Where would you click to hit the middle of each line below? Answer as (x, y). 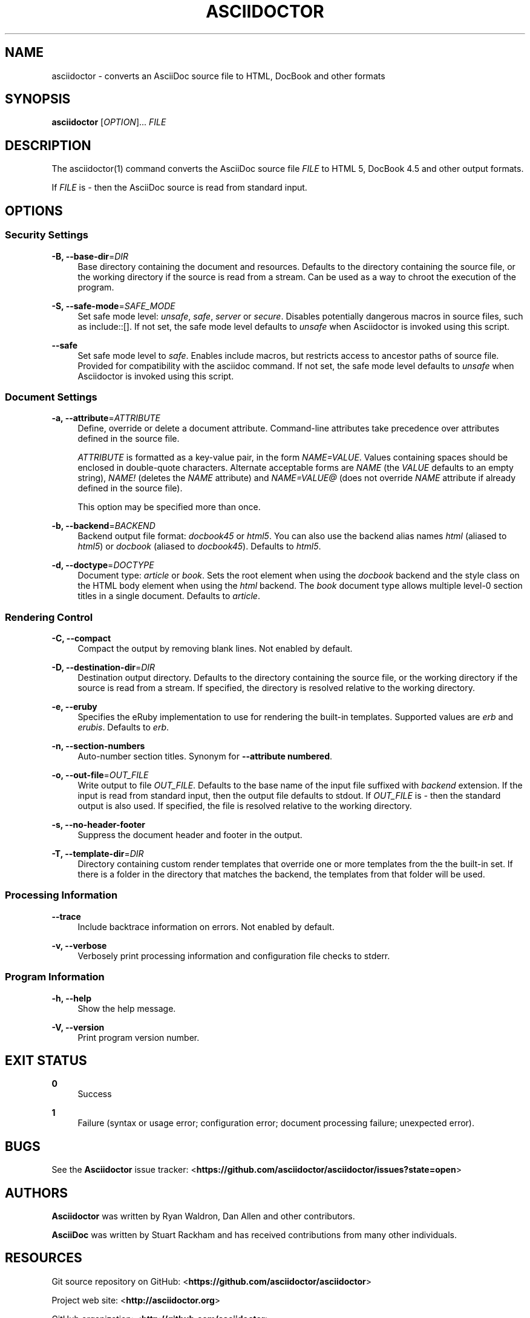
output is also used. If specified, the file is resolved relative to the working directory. (245, 806)
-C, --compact (81, 638)
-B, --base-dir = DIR (90, 256)
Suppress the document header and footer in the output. (190, 835)
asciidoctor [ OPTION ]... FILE (109, 122)
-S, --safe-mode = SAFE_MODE (113, 306)
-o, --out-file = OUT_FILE (100, 775)
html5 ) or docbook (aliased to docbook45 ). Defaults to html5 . (199, 546)
